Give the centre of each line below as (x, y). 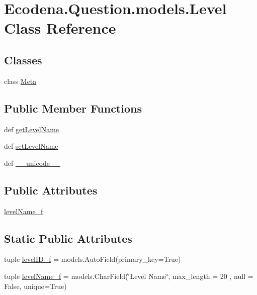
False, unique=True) (35, 286)
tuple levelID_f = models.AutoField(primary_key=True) (93, 259)
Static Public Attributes (68, 238)
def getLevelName (32, 129)
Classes (23, 60)
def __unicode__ (32, 163)
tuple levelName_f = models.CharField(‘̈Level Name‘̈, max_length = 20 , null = (129, 276)
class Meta (20, 81)
